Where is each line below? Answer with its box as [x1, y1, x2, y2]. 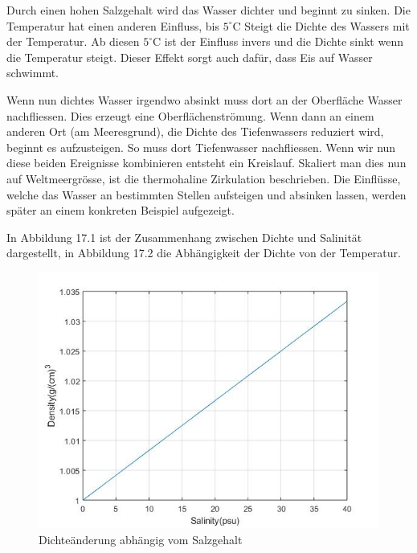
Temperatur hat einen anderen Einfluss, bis [6, 17, 220, 34]
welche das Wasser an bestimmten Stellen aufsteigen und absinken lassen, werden [6, 186, 407, 203]
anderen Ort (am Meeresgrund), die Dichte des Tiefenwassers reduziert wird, [6, 123, 384, 140]
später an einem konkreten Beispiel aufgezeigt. [6, 202, 235, 219]
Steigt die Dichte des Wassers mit [244, 17, 410, 34]
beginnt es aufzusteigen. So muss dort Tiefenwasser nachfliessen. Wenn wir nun [6, 138, 396, 155]
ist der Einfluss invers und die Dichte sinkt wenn [164, 33, 403, 50]
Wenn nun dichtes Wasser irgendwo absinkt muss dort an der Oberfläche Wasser [6, 91, 403, 108]
